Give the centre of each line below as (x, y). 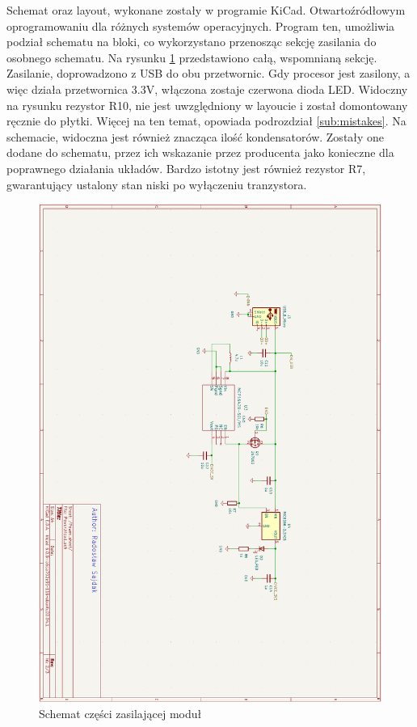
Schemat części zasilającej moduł (120, 713)
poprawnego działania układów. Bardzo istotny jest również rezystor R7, (186, 168)
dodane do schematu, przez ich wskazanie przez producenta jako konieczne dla (200, 152)
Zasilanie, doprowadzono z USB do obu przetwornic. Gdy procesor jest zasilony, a (208, 73)
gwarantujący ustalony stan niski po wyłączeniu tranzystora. (157, 184)
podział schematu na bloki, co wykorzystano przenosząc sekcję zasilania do (192, 42)
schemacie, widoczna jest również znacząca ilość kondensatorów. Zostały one (196, 136)
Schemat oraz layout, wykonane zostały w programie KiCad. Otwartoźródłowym (206, 10)
